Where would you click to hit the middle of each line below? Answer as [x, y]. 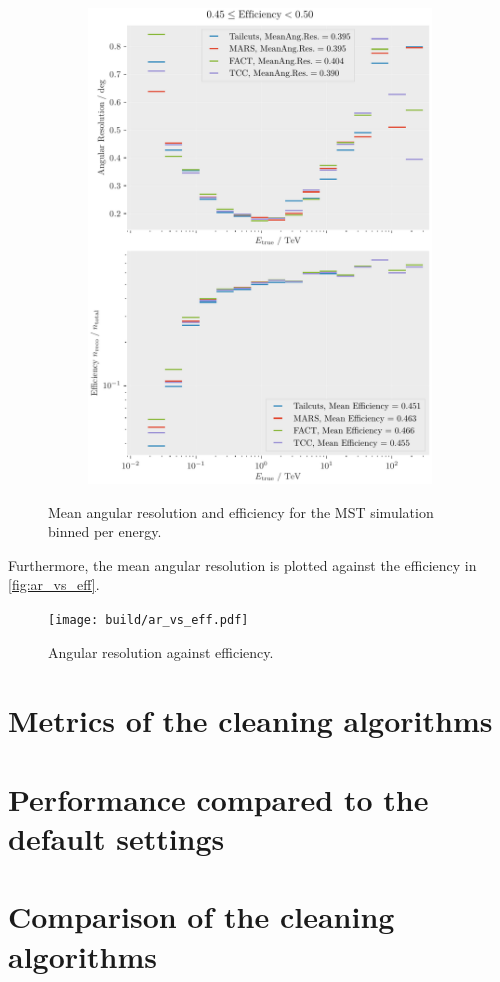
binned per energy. [105, 531]
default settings [116, 837]
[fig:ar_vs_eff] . [54, 584]
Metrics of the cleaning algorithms [250, 720]
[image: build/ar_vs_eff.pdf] [148, 619]
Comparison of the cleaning [201, 916]
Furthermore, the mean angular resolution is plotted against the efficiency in [242, 564]
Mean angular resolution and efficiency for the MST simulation [241, 511]
